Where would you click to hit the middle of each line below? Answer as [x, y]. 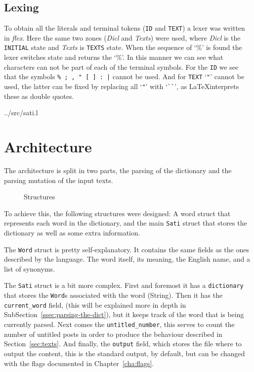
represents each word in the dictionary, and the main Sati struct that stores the [126, 223]
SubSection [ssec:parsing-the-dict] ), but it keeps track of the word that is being [124, 314]
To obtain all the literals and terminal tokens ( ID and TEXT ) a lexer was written [125, 28]
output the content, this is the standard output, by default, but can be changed [125, 353]
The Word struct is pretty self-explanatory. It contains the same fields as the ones [127, 249]
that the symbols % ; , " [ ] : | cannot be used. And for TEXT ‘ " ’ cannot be [124, 76]
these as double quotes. [39, 96]
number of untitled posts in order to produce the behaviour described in [113, 334]
